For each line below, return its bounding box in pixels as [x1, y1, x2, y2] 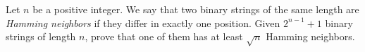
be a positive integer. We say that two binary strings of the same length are [32, 2, 359, 16]
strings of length [6, 29, 76, 44]
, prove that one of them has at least [85, 29, 243, 44]
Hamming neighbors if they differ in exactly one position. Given [6, 15, 280, 30]
